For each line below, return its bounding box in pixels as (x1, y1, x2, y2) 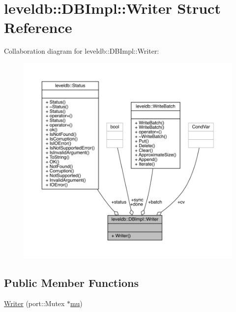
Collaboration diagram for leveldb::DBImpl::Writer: (4, 46, 159, 56)
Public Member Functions (4, 275, 139, 290)
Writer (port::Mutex (4, 298, 65, 308)
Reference (4, 17, 72, 37)
